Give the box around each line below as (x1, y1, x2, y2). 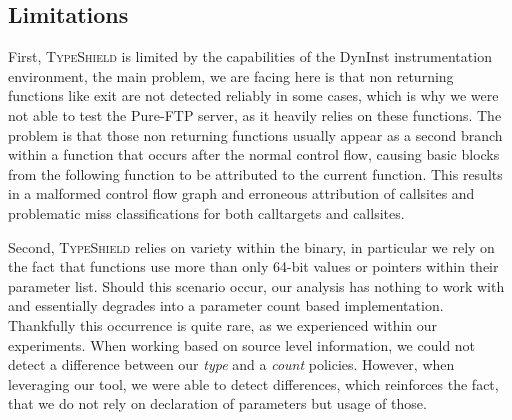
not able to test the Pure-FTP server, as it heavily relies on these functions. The (8, 104, 502, 125)
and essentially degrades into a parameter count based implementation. (8, 295, 444, 316)
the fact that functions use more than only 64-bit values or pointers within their (8, 256, 499, 277)
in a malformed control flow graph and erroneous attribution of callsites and (8, 183, 475, 204)
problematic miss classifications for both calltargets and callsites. (8, 202, 405, 223)
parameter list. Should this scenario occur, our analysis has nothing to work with (8, 275, 505, 296)
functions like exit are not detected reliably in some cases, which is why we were (8, 85, 499, 106)
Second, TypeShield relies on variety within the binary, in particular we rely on (8, 236, 495, 257)
